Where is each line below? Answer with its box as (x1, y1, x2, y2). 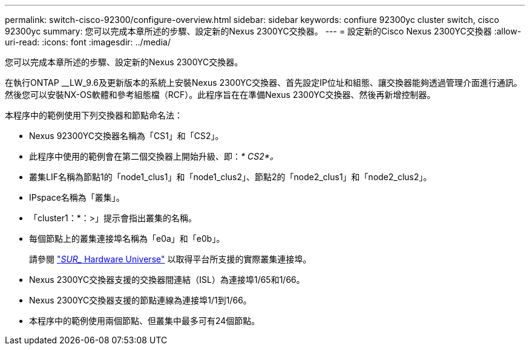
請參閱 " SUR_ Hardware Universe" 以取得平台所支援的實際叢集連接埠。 (29, 254, 312, 264)
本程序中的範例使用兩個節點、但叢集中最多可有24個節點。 (29, 316, 260, 326)
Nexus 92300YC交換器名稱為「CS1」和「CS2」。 (29, 131, 224, 141)
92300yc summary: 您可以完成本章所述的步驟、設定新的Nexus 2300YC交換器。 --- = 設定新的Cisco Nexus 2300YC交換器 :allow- (5, 26, 522, 36)
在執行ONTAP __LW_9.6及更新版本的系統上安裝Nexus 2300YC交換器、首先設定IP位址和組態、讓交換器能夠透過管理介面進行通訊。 (5, 77, 523, 88)
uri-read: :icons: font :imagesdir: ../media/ (5, 37, 171, 47)
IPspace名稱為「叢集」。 (29, 192, 125, 203)
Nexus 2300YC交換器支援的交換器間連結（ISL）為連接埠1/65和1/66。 (29, 274, 305, 285)
